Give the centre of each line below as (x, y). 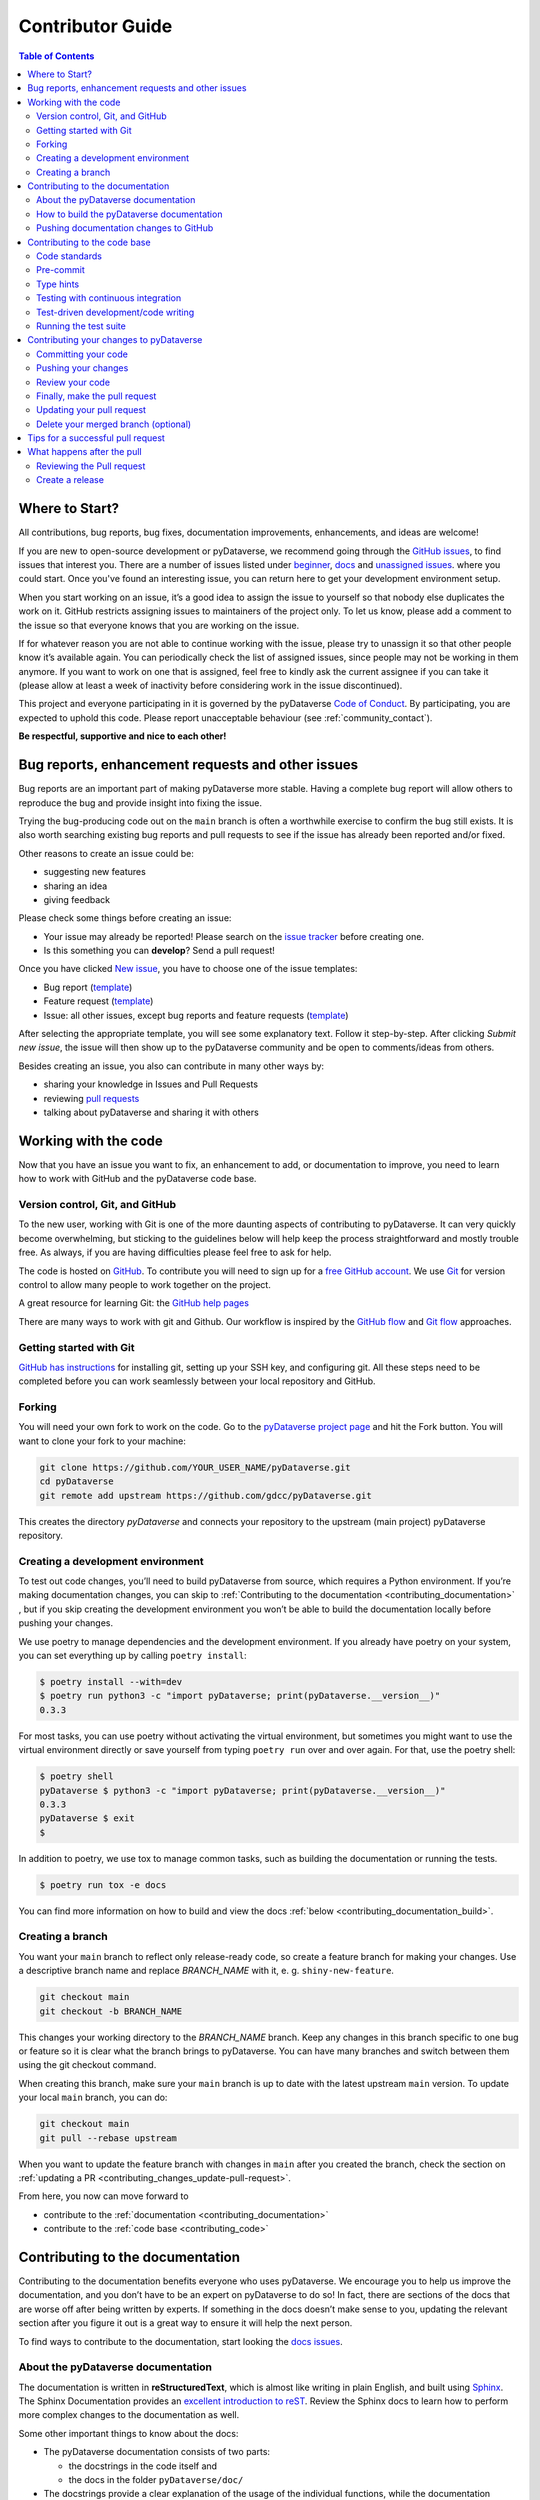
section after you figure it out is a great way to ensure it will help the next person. (185, 2323)
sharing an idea (75, 886)
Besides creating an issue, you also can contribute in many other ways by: (171, 1066)
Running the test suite (81, 326)
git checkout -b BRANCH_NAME (111, 2011)
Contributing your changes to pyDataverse (115, 340)
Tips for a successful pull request (96, 438)
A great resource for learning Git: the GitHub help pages (134, 1303)
